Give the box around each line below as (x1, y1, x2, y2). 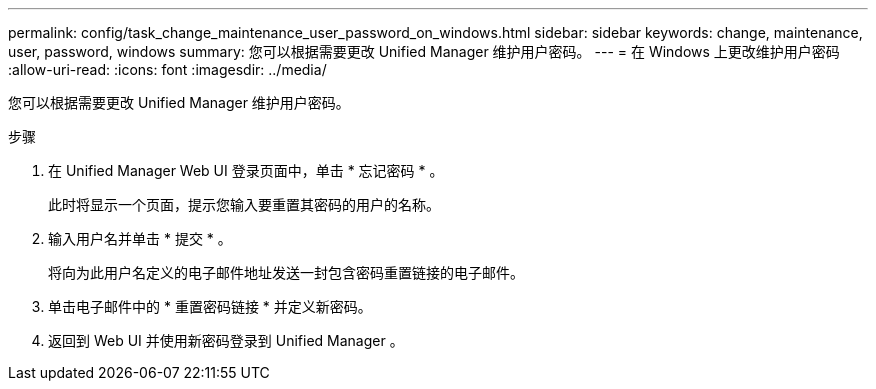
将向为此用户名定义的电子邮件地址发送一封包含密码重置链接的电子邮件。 (48, 264, 524, 281)
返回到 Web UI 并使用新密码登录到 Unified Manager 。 (48, 332, 404, 349)
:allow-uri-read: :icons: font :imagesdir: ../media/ (8, 61, 327, 78)
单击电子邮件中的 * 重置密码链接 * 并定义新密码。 (48, 298, 372, 315)
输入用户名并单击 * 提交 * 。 (48, 230, 232, 247)
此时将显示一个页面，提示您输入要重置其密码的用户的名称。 (48, 196, 440, 213)
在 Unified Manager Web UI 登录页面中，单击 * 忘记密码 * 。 (48, 162, 444, 179)
